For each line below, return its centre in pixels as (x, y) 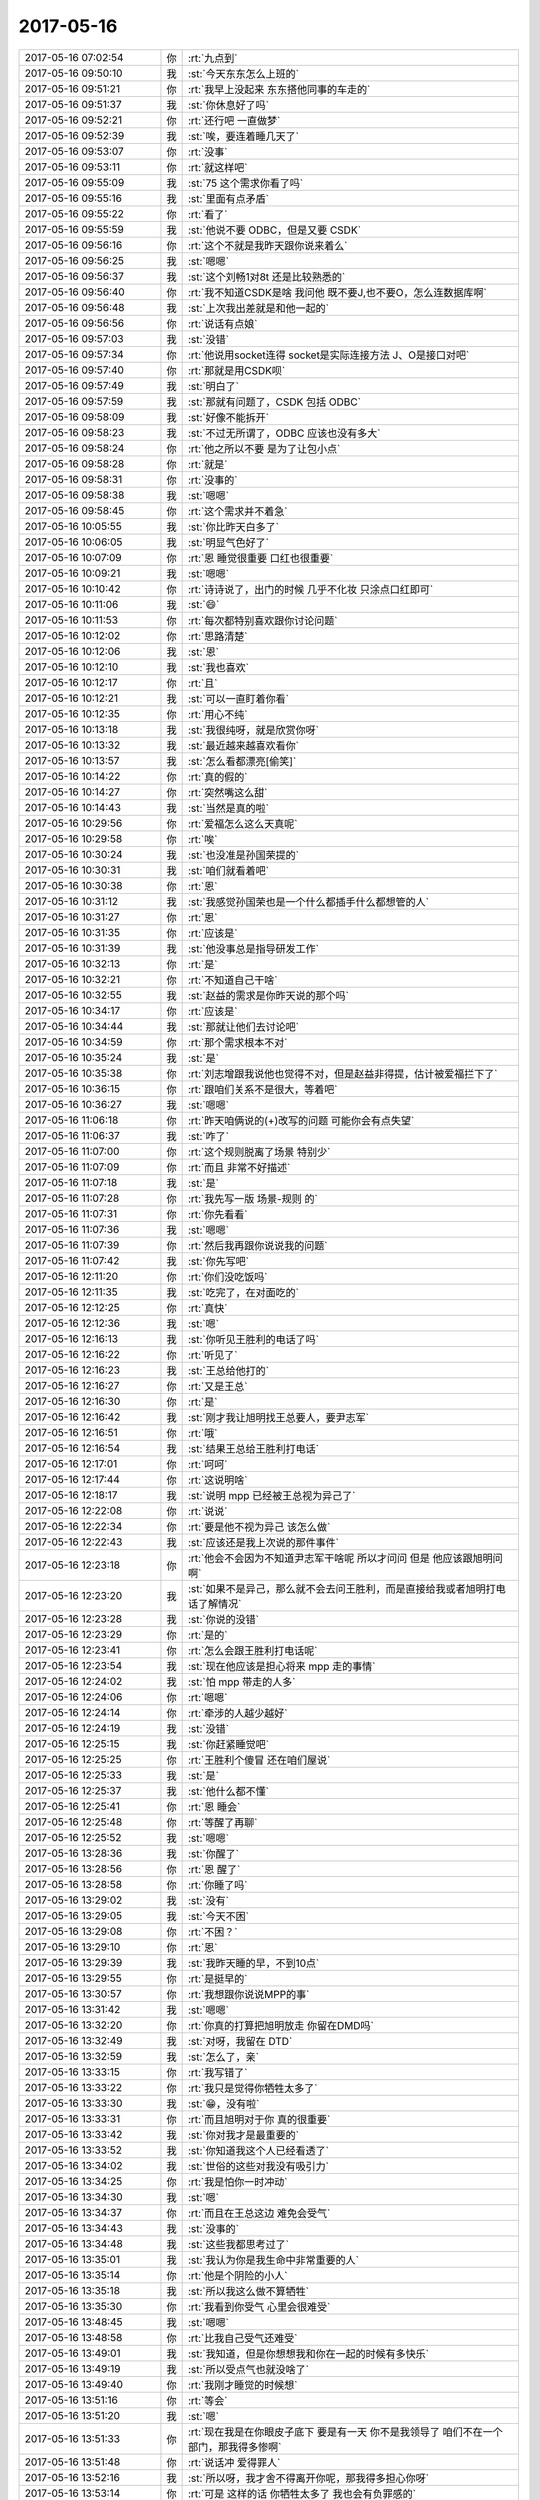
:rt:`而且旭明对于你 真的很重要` (259, 2119)
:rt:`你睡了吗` (217, 1885)
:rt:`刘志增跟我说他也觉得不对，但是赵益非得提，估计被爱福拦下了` (342, 1073)
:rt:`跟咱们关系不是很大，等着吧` (262, 1089)
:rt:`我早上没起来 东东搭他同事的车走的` (279, 89)
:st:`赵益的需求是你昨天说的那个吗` (268, 995)
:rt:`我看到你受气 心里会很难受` (259, 2307)
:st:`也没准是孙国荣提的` (243, 855)
